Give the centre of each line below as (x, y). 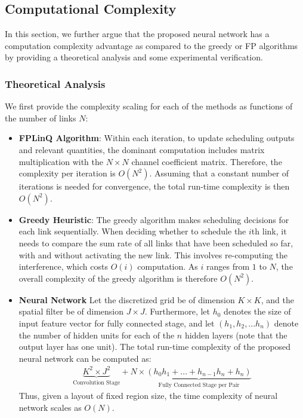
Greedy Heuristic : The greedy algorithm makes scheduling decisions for (154, 219)
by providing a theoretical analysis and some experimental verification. (134, 57)
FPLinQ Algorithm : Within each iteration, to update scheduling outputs (157, 138)
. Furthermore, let (177, 311)
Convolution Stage (97, 382)
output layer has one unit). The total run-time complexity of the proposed (155, 347)
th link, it (269, 231)
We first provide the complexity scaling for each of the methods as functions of (149, 106)
